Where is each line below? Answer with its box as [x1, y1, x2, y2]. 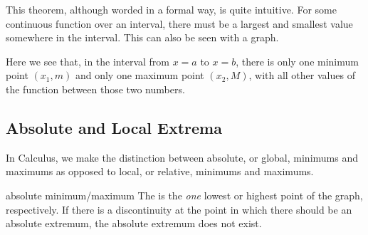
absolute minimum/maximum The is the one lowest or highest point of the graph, [6, 187, 363, 202]
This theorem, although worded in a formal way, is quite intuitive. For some [6, 2, 337, 16]
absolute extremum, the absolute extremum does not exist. [6, 216, 262, 231]
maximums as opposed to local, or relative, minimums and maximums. [6, 164, 314, 179]
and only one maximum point [75, 68, 204, 83]
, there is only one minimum [236, 53, 359, 68]
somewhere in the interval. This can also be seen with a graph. [6, 30, 279, 45]
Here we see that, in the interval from [6, 53, 169, 68]
